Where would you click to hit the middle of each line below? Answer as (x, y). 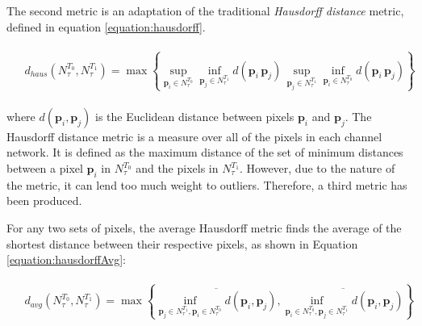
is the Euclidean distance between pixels (195, 116)
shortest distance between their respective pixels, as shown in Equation (182, 243)
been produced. (44, 201)
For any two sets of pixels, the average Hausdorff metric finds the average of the (204, 228)
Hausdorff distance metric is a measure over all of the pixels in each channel (194, 136)
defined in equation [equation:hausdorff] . (106, 26)
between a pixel (45, 168)
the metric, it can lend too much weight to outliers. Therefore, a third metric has (207, 184)
